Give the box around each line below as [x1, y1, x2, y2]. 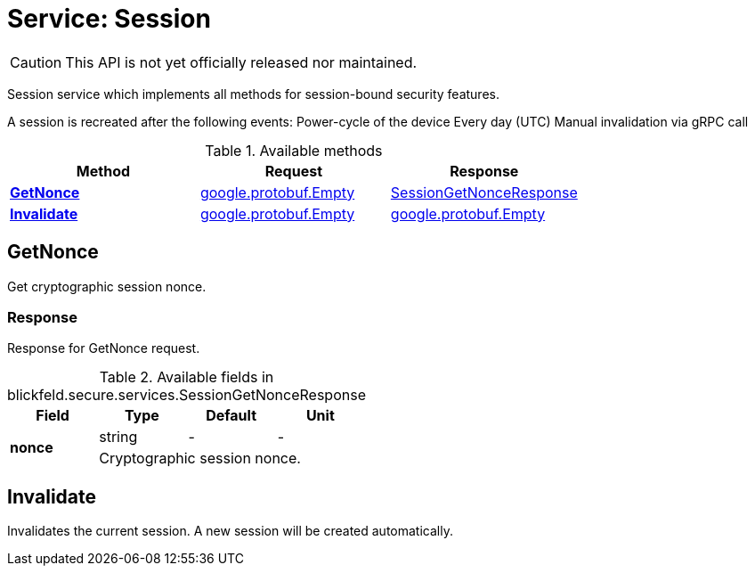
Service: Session [7, 4, 211, 34]
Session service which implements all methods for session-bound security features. [7, 86, 499, 102]
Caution [10, 53, 62, 71]
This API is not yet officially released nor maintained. [65, 53, 418, 71]
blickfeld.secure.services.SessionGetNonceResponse [7, 386, 366, 405]
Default [206, 406, 256, 425]
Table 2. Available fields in [99, 368, 274, 387]
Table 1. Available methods [205, 141, 383, 160]
